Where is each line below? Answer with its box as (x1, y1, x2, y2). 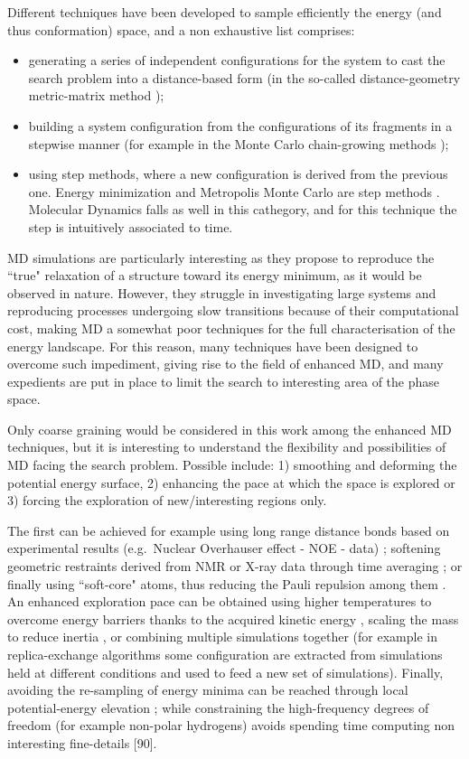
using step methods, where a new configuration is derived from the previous (28, 164, 448, 183)
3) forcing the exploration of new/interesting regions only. (7, 491, 327, 510)
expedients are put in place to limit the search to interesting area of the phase (7, 371, 439, 390)
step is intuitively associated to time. (28, 217, 233, 236)
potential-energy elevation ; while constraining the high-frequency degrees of (7, 698, 429, 717)
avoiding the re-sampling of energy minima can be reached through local (7, 680, 408, 699)
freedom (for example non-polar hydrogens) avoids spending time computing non (7, 716, 455, 735)
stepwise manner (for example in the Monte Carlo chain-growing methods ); (28, 134, 449, 153)
